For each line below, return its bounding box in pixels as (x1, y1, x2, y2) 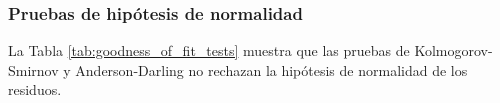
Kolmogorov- (414, 40, 493, 61)
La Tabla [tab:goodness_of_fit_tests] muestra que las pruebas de (8, 40, 410, 61)
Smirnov (8, 59, 59, 80)
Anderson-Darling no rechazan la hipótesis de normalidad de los (75, 59, 468, 80)
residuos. (8, 79, 62, 100)
